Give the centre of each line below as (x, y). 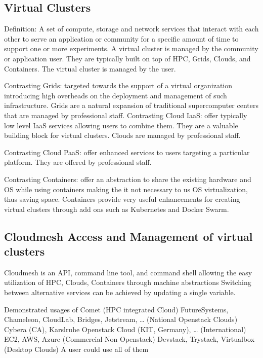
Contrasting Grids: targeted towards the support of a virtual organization (118, 85)
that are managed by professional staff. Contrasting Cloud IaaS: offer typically (126, 115)
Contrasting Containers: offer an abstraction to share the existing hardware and (128, 179)
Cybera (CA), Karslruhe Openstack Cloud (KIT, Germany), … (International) (125, 329)
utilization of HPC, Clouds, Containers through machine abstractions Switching (128, 282)
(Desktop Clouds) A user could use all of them (76, 349)
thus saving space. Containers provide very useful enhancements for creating (122, 199)
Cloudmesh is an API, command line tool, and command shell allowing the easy (128, 272)
